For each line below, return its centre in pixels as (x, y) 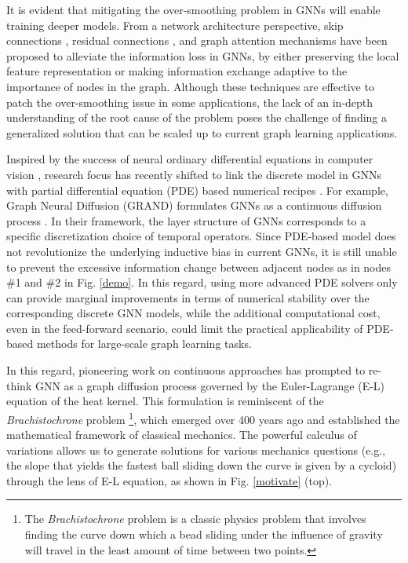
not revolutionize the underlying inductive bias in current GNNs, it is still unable (202, 251)
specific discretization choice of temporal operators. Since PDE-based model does (201, 236)
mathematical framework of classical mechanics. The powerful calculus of (182, 435)
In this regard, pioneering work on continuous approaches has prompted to (186, 370)
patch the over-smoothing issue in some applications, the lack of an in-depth (190, 102)
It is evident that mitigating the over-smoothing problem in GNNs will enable (193, 9)
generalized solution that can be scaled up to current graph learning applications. (202, 132)
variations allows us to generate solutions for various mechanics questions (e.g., (196, 450)
